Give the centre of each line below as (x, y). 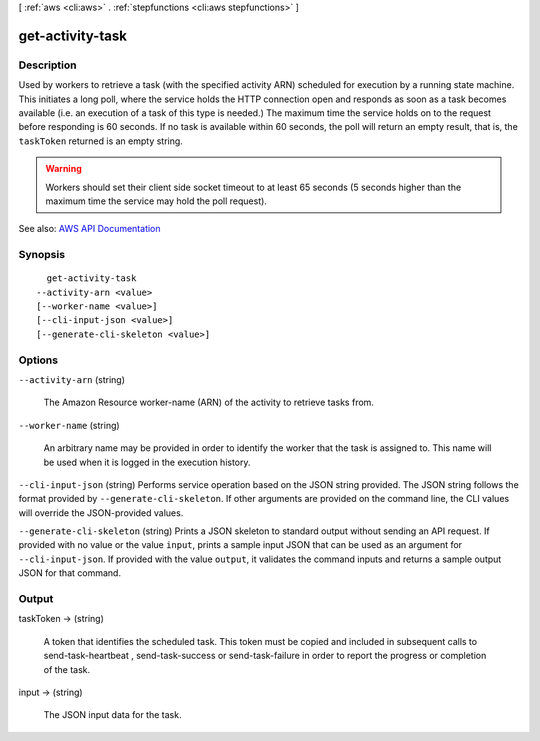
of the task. (67, 669)
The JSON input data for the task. (112, 715)
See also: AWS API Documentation (89, 229)
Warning (63, 169)
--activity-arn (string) (71, 379)
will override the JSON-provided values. (101, 512)
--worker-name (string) (69, 425)
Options (38, 360)
